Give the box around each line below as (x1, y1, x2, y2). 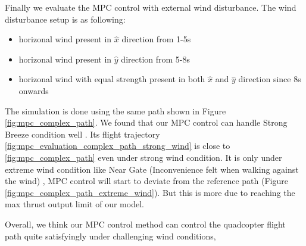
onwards (18, 84, 49, 96)
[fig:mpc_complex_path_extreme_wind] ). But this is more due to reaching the (5, 186, 295, 198)
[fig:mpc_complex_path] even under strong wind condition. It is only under (5, 151, 282, 163)
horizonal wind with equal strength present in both (18, 73, 205, 85)
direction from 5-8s (121, 52, 191, 65)
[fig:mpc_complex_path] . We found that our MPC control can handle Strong (5, 116, 288, 129)
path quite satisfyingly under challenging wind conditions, (5, 229, 216, 242)
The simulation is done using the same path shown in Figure (5, 104, 226, 117)
